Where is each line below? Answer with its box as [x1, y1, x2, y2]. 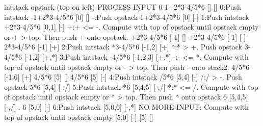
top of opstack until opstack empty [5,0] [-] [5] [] [4, 111, 153, 122]
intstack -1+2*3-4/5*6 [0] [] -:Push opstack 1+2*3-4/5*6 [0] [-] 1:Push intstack [4, 11, 249, 22]
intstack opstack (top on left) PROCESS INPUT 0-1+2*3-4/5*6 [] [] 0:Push [4, 2, 241, 12]
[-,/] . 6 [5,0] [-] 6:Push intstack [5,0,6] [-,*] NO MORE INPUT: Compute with [4, 101, 249, 112]
